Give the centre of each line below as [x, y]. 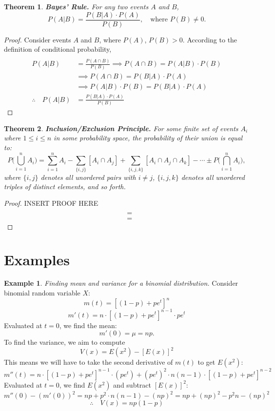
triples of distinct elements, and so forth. [65, 186]
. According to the [210, 39]
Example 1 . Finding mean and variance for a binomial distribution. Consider [121, 283]
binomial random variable [42, 292]
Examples [37, 260]
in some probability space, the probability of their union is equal [148, 138]
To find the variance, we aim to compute [65, 342]
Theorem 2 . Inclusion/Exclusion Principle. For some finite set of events [121, 128]
